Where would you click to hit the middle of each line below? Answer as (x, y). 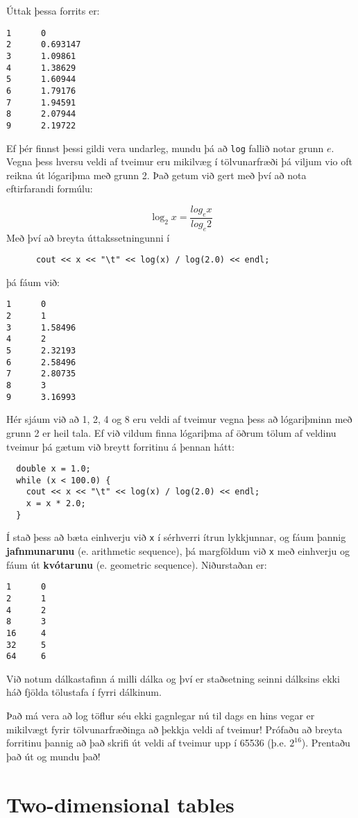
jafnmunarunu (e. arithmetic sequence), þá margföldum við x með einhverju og (178, 551)
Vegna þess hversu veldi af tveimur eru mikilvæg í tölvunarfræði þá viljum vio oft (180, 161)
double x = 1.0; (53, 469)
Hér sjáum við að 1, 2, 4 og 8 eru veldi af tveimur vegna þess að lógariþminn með (179, 419)
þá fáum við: (33, 282)
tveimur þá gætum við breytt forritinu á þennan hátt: (120, 446)
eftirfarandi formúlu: (50, 189)
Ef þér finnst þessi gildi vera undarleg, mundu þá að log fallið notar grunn (165, 148)
